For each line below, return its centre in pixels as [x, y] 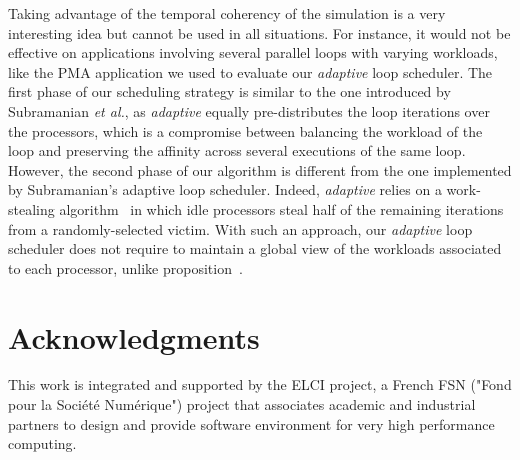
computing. [42, 443]
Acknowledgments [134, 336]
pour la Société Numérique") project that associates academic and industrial [242, 404]
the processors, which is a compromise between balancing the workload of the [245, 130]
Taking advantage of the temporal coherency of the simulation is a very [227, 13]
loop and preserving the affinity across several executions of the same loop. [237, 150]
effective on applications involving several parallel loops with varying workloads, [253, 52]
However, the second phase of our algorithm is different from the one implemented [260, 169]
